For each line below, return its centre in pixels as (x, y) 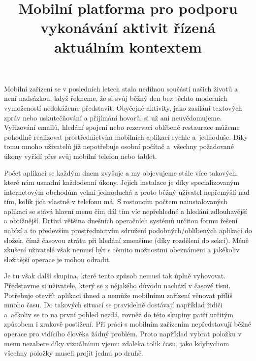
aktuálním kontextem (128, 46)
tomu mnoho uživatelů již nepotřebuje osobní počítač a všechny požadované (119, 146)
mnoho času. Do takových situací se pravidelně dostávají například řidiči (113, 305)
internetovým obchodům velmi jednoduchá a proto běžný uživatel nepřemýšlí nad (127, 192)
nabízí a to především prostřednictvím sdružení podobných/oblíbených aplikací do (128, 230)
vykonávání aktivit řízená (128, 27)
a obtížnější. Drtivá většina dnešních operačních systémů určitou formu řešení (121, 221)
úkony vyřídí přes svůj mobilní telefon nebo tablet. (80, 156)
